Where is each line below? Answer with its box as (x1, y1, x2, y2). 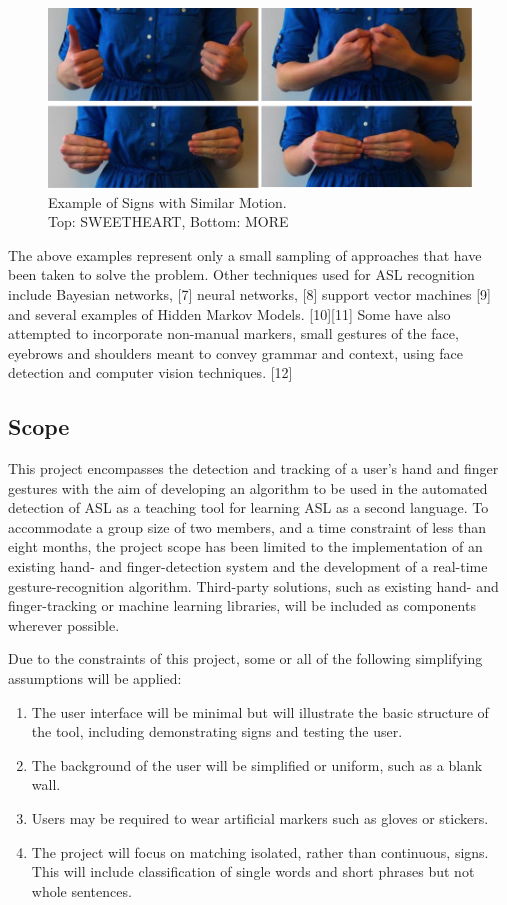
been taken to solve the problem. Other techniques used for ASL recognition (8, 264, 475, 285)
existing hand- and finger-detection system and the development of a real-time (8, 556, 488, 577)
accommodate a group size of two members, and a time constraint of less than (8, 516, 486, 537)
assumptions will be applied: (8, 668, 182, 689)
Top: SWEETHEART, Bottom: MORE (48, 211, 289, 232)
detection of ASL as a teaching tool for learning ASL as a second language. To (8, 497, 489, 518)
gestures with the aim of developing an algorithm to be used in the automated (8, 477, 488, 498)
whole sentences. (31, 880, 132, 901)
